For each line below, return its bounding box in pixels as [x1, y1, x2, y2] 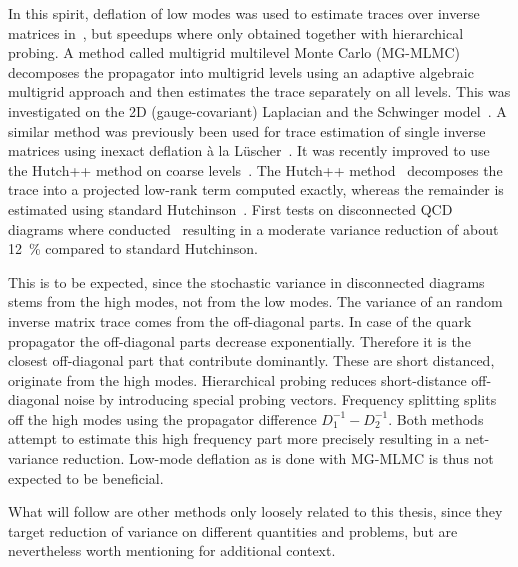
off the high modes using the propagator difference [8, 408, 317, 429]
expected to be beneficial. [8, 467, 164, 488]
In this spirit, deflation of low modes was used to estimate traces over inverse [8, 3, 480, 23]
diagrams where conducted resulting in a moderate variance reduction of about [8, 218, 499, 239]
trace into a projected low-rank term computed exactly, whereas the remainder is [8, 179, 504, 200]
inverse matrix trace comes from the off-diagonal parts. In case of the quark [8, 310, 472, 331]
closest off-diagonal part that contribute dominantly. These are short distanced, [8, 350, 495, 371]
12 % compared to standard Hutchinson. [8, 238, 258, 259]
